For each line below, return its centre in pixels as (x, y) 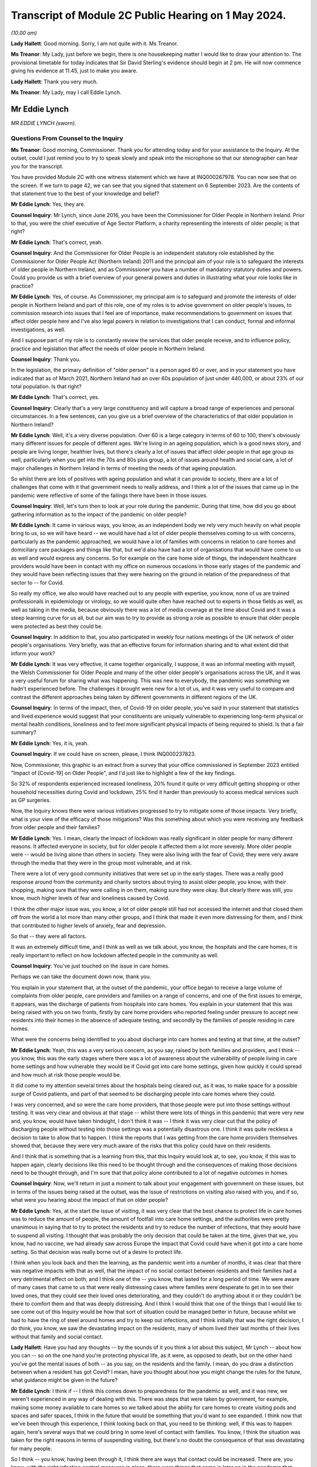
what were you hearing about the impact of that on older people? (90, 1200)
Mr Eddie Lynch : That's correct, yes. (55, 397)
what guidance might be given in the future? (64, 1380)
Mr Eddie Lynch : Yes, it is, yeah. (50, 743)
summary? (23, 732)
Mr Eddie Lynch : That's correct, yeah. (57, 242)
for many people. (31, 1448)
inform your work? (33, 653)
